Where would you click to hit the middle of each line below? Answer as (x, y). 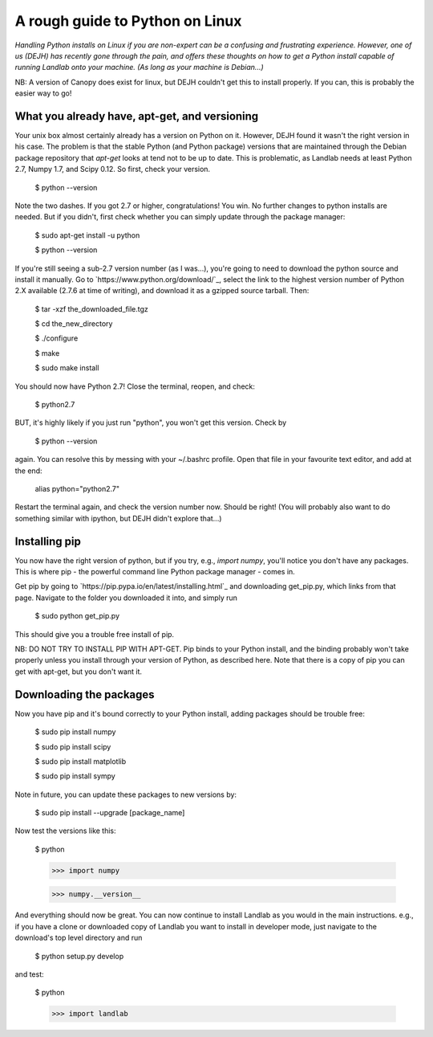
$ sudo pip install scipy (73, 746)
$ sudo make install (67, 368)
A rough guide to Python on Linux (128, 21)
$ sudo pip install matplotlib (81, 761)
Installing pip (48, 541)
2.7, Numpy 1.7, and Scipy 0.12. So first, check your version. (113, 169)
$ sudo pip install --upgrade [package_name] (110, 813)
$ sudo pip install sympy (75, 776)
